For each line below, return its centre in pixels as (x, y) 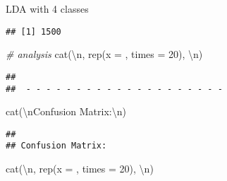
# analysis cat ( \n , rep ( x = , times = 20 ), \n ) (104, 54)
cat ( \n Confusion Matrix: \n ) (66, 111)
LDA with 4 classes (47, 8)
